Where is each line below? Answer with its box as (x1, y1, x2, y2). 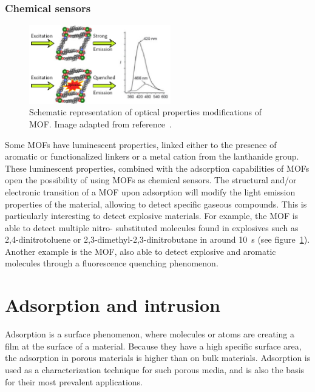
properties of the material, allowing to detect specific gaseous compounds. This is (5, 197, 307, 210)
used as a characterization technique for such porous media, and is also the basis (5, 363, 305, 376)
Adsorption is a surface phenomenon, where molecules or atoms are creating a (5, 328, 294, 340)
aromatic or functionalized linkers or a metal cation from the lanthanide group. (5, 150, 299, 163)
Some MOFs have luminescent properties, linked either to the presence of (5, 138, 277, 150)
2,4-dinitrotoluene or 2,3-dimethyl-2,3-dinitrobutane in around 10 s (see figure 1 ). (5, 233, 310, 246)
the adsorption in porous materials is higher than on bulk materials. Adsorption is (5, 351, 311, 364)
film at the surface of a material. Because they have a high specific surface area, (5, 339, 302, 352)
